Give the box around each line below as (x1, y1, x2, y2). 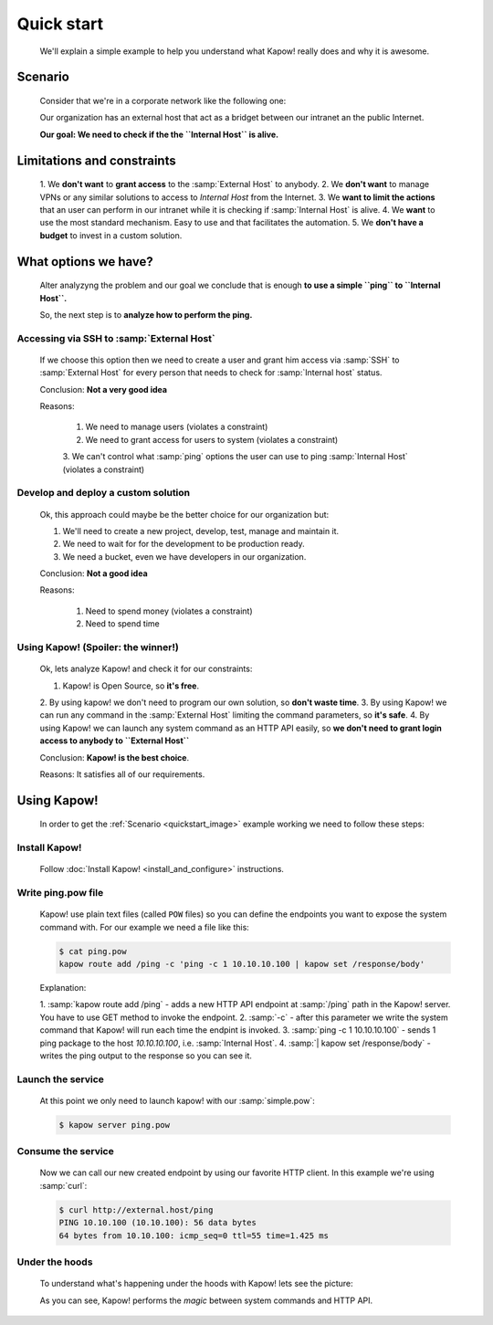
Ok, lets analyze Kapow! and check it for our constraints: (39, 663, 253, 675)
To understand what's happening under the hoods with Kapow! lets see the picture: (39, 1278, 353, 1289)
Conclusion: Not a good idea (39, 568, 148, 579)
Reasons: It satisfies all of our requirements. (39, 768, 205, 780)
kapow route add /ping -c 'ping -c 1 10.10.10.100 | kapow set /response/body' (58, 959, 425, 970)
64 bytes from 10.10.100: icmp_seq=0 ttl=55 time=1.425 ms (58, 1230, 329, 1241)
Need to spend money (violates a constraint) (85, 605, 253, 616)
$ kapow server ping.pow (58, 1120, 171, 1130)
